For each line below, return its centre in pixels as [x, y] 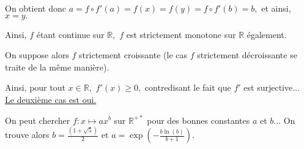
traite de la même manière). [57, 67]
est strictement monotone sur [181, 34]
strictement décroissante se [247, 55]
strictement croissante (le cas [133, 55]
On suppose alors [37, 55]
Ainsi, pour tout [35, 87]
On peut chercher [38, 120]
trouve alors [27, 135]
